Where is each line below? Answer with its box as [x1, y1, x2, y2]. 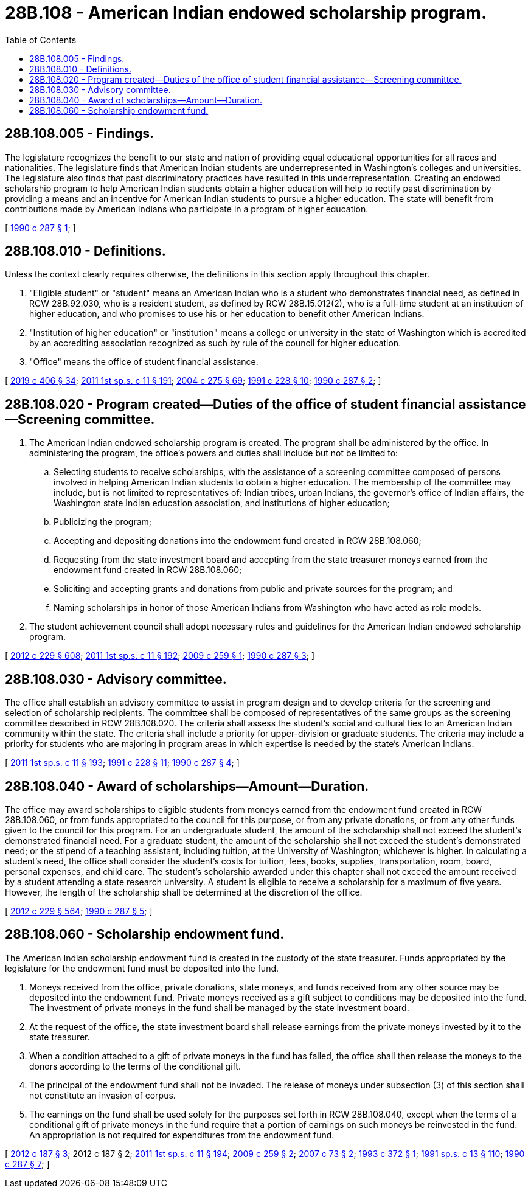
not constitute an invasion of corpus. [29, 1090, 176, 1101]
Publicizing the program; [54, 517, 152, 527]
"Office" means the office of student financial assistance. [29, 357, 259, 367]
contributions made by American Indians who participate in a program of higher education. [5, 203, 369, 214]
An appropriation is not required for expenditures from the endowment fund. [29, 1129, 335, 1140]
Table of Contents [5, 34, 77, 45]
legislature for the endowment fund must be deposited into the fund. [5, 962, 279, 973]
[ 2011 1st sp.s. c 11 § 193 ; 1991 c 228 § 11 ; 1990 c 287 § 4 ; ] [5, 757, 240, 768]
